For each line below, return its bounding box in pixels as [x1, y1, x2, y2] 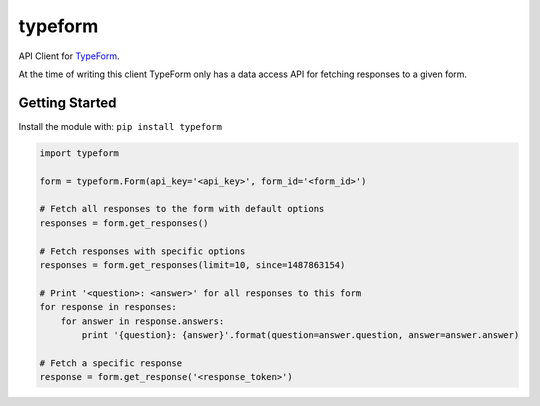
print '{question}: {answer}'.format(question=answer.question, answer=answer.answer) [81, 329, 520, 340]
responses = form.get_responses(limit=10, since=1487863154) [39, 259, 346, 270]
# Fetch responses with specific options [39, 245, 246, 257]
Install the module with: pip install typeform [18, 120, 222, 132]
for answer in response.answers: [60, 315, 225, 327]
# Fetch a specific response [39, 357, 183, 369]
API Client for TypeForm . [18, 50, 120, 62]
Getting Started [18, 94, 117, 111]
